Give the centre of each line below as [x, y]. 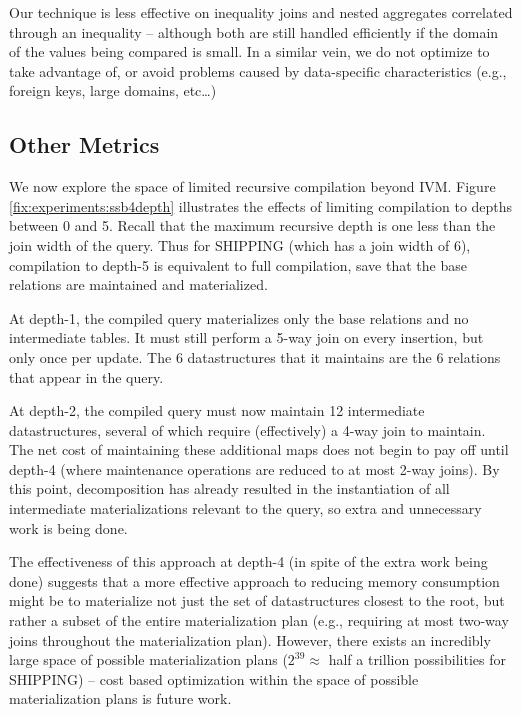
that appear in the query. [86, 376]
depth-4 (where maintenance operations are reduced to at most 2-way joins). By [254, 468]
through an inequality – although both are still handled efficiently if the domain [254, 31]
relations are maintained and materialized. [138, 284]
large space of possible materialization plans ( [148, 659]
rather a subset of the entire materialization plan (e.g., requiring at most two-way [259, 620]
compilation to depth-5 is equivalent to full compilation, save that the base [238, 264]
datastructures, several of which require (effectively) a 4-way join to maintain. [247, 429]
